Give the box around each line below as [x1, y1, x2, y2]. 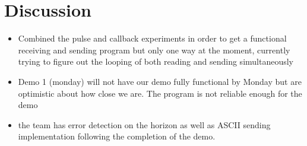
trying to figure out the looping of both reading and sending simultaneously [18, 55, 293, 68]
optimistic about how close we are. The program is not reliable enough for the [18, 87, 302, 99]
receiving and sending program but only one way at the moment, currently [18, 43, 290, 56]
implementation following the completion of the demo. [18, 130, 216, 142]
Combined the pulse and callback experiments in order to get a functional [18, 32, 287, 45]
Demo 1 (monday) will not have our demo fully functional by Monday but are [18, 75, 302, 87]
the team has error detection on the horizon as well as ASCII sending [18, 118, 271, 131]
